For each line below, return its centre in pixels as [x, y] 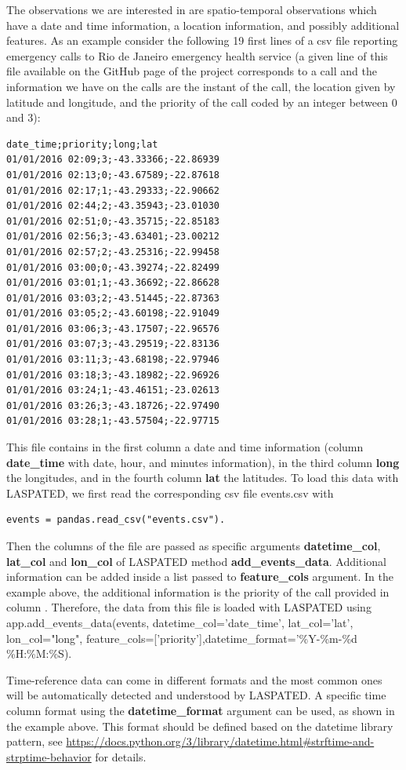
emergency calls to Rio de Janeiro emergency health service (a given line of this [197, 55]
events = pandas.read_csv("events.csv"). [116, 520]
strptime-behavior [49, 756]
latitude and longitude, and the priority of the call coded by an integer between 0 [202, 102]
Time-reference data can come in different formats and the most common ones [194, 679]
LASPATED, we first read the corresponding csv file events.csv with [170, 493]
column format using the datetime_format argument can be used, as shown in [201, 710]
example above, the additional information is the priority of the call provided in [198, 591]
